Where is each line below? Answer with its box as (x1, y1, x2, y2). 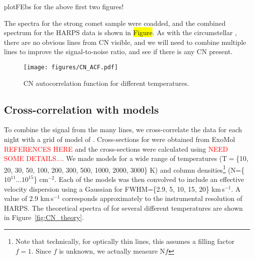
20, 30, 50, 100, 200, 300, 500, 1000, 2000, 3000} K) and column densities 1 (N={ (4, 163, 245, 175)
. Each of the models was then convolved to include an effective (54, 174, 244, 184)
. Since (31, 245, 51, 256)
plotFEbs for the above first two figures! (4, 1, 124, 11)
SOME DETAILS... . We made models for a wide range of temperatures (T (4, 153, 227, 163)
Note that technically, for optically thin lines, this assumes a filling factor (15, 236, 234, 246)
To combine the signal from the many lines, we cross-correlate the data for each (4, 124, 242, 135)
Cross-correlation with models (4, 101, 159, 117)
